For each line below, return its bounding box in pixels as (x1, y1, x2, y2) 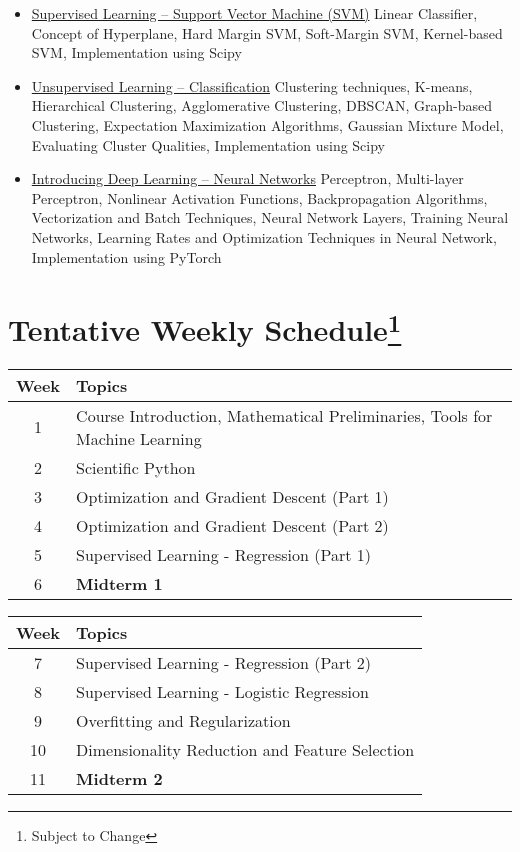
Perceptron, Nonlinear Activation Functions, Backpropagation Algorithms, (31, 187, 488, 208)
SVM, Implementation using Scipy (31, 42, 242, 63)
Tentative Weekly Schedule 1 (8, 305, 402, 350)
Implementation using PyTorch (31, 246, 222, 267)
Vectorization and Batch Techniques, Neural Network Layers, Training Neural (31, 207, 509, 228)
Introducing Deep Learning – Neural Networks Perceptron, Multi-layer (31, 168, 464, 189)
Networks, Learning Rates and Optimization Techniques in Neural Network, (31, 226, 497, 247)
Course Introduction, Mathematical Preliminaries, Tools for (76, 403, 493, 427)
